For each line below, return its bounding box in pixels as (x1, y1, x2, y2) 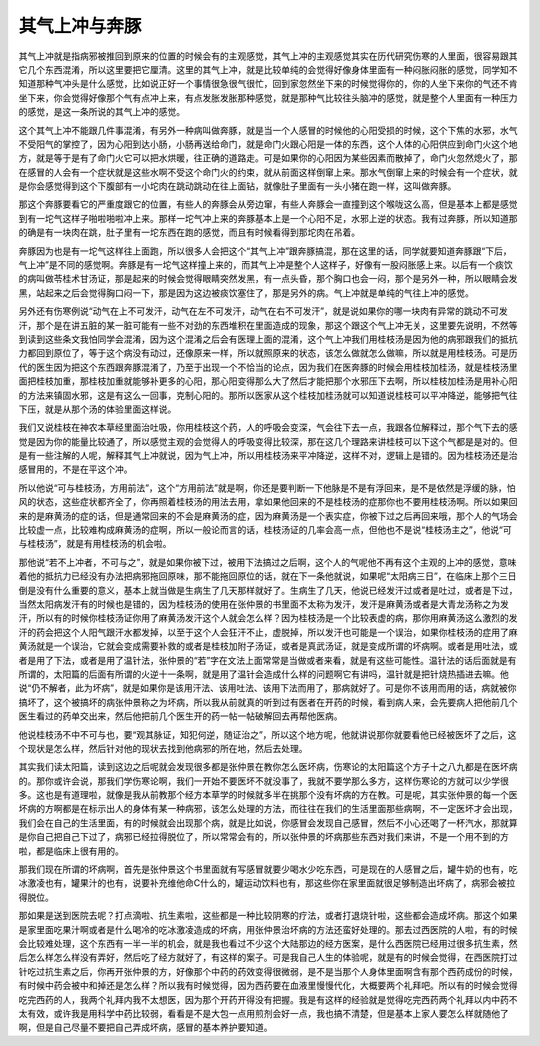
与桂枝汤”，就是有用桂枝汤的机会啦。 (18, 538, 172, 550)
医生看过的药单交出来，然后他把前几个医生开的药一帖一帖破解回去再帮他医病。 (18, 710, 343, 722)
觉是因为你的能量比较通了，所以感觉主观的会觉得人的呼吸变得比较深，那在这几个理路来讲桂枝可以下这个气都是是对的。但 (18, 435, 518, 447)
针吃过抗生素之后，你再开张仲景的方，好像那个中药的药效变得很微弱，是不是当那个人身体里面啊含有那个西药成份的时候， (18, 965, 518, 977)
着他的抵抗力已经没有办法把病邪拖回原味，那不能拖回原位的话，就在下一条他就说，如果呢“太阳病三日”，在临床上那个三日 (18, 570, 517, 582)
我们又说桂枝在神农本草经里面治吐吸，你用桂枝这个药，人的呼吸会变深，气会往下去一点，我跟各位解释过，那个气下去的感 (18, 421, 518, 434)
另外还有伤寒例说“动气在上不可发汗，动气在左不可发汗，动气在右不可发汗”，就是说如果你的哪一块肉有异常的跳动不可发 (18, 305, 509, 317)
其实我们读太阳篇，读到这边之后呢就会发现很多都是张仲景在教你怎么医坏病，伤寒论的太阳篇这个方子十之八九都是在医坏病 (18, 761, 518, 773)
